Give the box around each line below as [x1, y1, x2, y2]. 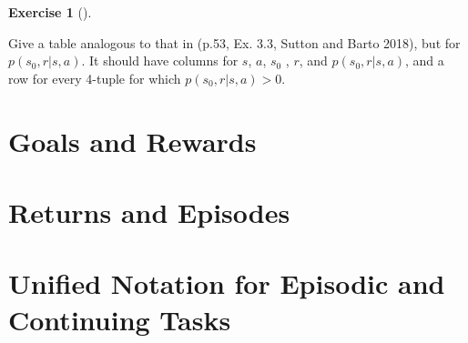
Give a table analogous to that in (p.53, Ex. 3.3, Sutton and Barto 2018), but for [8, 33, 461, 52]
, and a [405, 51, 444, 70]
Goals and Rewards [8, 122, 257, 159]
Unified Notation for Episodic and [8, 265, 445, 302]
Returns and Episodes [8, 193, 290, 230]
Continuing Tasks [8, 300, 231, 338]
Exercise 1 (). [8, 3, 92, 21]
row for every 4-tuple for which [8, 68, 181, 87]
